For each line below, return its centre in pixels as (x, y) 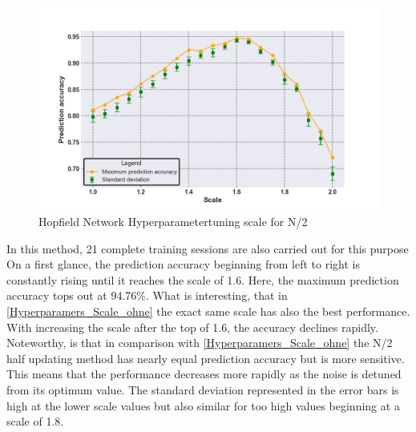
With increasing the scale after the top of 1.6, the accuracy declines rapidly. (192, 327)
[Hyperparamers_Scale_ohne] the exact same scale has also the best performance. (208, 311)
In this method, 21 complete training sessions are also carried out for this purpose (208, 248)
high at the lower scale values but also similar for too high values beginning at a (203, 405)
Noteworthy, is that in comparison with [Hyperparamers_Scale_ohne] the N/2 (200, 343)
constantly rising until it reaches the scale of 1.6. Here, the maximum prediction (203, 279)
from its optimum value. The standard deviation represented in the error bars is (203, 389)
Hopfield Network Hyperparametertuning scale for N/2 (173, 221)
